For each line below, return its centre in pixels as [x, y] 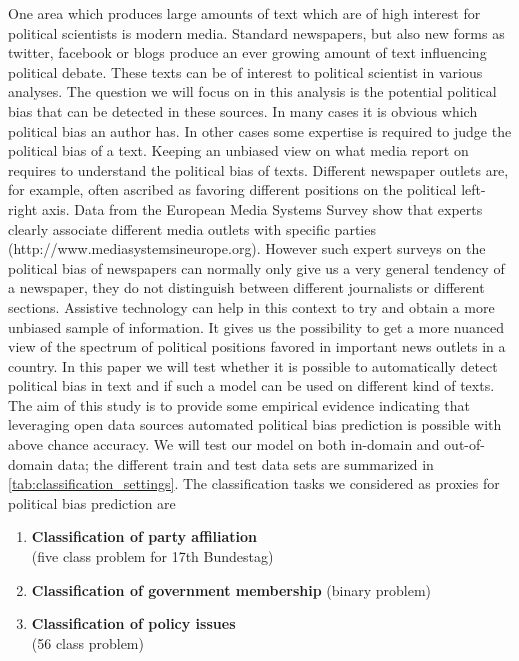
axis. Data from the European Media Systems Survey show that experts [262, 208]
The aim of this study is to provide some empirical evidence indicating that [239, 404]
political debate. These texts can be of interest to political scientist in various [245, 71]
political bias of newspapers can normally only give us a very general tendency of [256, 267]
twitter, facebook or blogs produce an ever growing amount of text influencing [247, 52]
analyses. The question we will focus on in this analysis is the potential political [252, 91]
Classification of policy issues [133, 623]
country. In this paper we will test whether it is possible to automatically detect [253, 365]
